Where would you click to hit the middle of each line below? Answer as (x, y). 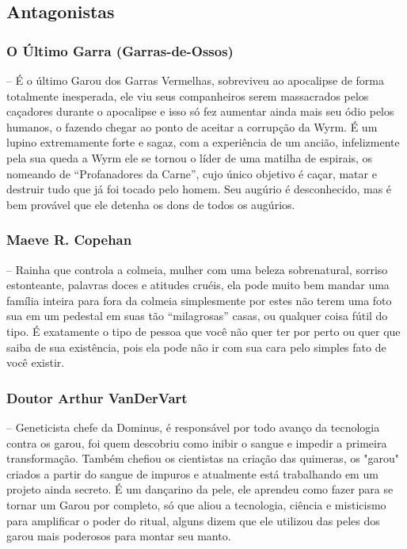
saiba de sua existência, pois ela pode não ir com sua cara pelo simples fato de (196, 347)
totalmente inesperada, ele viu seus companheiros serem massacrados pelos (188, 95)
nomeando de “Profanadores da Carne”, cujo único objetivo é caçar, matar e (192, 173)
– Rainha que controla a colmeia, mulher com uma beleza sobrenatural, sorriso (197, 269)
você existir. (36, 362)
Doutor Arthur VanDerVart (97, 397)
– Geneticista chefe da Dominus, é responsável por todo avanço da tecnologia (193, 427)
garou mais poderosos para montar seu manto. (119, 536)
